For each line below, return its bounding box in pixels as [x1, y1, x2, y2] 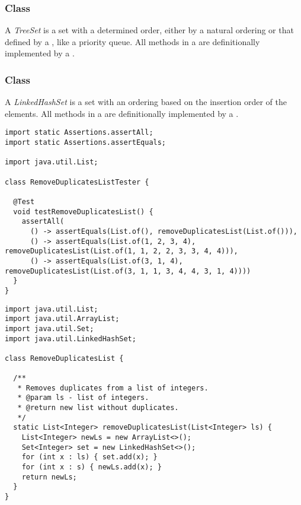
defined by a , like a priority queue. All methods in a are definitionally [5, 35, 260, 47]
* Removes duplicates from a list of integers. [17, 383, 209, 392]
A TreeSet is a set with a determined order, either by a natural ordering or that [5, 24, 294, 36]
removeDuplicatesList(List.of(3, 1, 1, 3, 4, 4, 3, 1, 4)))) [5, 266, 251, 275]
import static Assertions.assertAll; [5, 128, 153, 137]
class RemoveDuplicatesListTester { [5, 177, 149, 186]
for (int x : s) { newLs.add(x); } [21, 463, 162, 472]
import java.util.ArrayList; [5, 315, 120, 323]
